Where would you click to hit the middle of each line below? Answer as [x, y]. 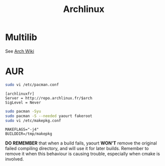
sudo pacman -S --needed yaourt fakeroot [49, 116]
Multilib [21, 37]
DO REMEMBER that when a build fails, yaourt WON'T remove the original [81, 143]
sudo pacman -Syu [23, 111]
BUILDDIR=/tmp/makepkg [29, 134]
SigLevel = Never [23, 102]
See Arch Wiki [20, 51]
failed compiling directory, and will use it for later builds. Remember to [77, 148]
